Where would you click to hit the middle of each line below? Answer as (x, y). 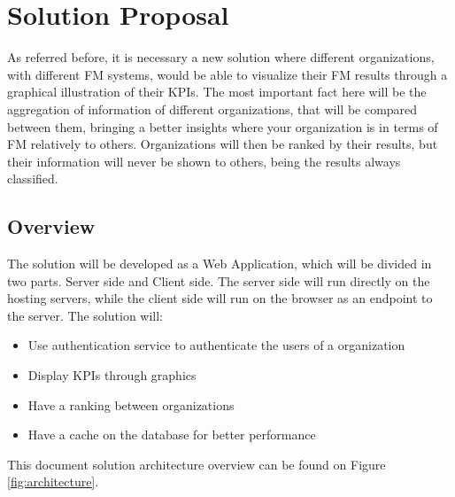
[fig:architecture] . (53, 481)
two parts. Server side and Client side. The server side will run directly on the (219, 280)
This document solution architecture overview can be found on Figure (197, 464)
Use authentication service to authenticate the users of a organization (216, 345)
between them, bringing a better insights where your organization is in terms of (223, 126)
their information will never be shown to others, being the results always (204, 161)
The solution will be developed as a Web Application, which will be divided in (220, 264)
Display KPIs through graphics (112, 375)
